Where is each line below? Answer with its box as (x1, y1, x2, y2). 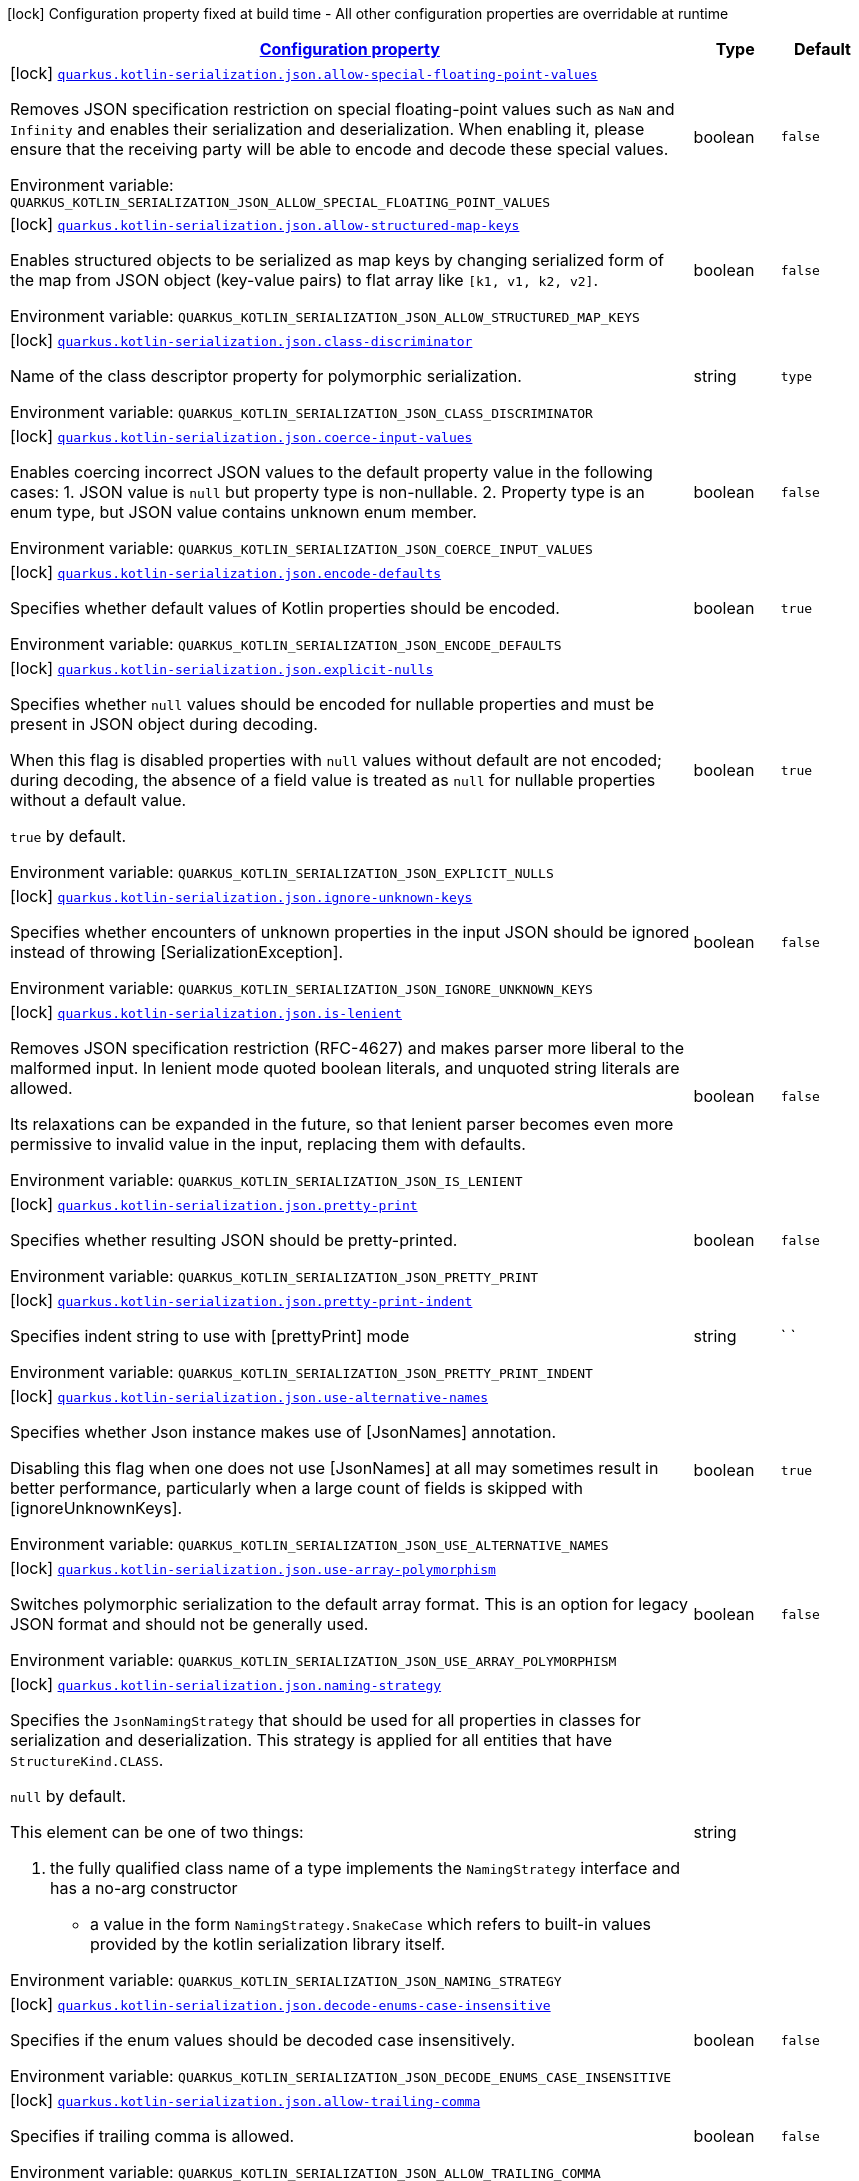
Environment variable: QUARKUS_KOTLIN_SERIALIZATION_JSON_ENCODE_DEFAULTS (10, 634, 562, 654)
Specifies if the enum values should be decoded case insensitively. (10, 2030, 515, 2050)
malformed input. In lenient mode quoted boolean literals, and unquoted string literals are (10, 1058, 680, 1078)
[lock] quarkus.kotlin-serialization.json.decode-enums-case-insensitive (10, 1994, 551, 2014)
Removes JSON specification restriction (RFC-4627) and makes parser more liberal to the (10, 1038, 685, 1058)
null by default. (10, 1786, 126, 1806)
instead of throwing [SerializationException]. (10, 942, 344, 962)
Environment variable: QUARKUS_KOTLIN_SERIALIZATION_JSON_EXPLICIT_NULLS (10, 862, 554, 882)
